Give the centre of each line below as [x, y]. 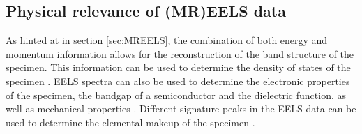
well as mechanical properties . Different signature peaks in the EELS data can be [181, 109]
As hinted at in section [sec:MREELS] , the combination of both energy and [167, 40]
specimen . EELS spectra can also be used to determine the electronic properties [178, 81]
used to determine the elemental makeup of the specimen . [130, 122]
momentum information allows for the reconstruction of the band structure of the [180, 53]
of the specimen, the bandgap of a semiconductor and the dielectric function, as [176, 95]
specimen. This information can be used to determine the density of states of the [178, 67]
